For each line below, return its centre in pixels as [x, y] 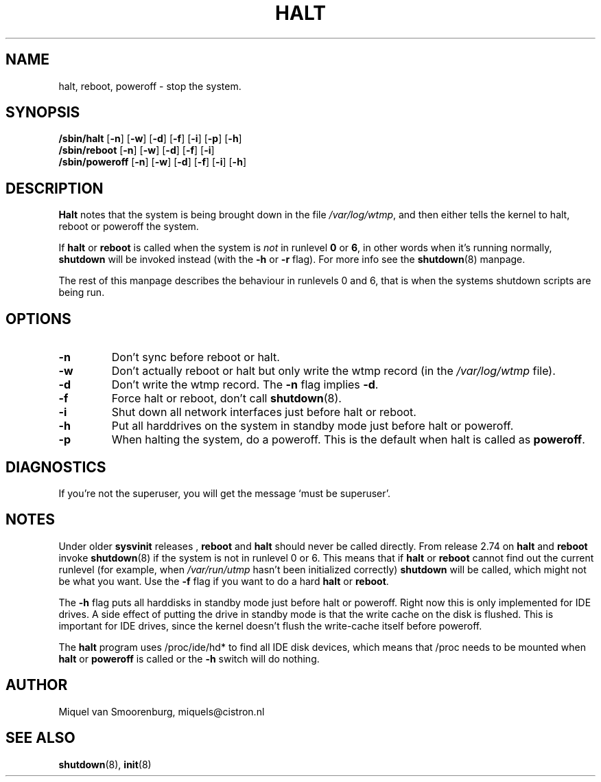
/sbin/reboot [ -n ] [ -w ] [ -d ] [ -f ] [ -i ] [137, 150]
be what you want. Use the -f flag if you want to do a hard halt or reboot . [224, 581]
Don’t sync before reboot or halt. [196, 357]
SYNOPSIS [43, 113]
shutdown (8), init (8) [105, 764]
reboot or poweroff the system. [129, 227]
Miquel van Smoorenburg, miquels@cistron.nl [162, 711]
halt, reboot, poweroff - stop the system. [150, 86]
